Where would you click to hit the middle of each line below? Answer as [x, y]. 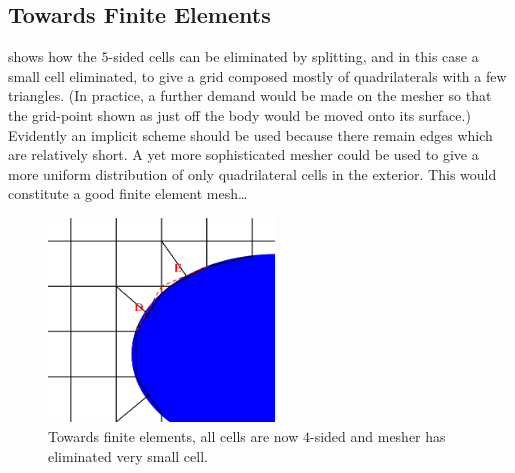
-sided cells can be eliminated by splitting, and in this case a [293, 56]
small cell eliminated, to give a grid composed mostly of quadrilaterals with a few [257, 75]
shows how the [52, 56]
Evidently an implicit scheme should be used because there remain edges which [250, 134]
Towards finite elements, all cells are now [173, 436]
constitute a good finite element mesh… [128, 193]
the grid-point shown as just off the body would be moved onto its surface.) [239, 114]
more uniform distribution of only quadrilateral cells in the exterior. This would [252, 173]
